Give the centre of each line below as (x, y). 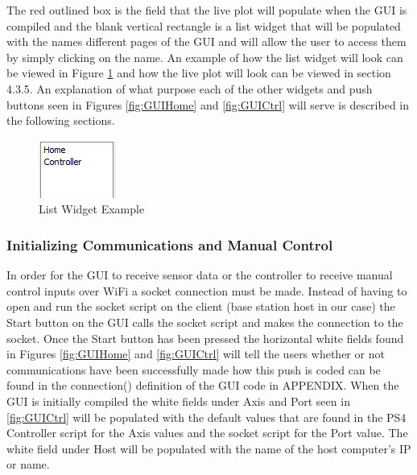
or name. (28, 464)
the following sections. (61, 120)
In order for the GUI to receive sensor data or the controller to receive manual (200, 275)
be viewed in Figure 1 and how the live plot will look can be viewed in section (199, 73)
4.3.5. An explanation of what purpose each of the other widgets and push (190, 88)
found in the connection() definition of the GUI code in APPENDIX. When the (203, 385)
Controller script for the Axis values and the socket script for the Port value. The (207, 433)
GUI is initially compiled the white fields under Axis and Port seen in (178, 401)
